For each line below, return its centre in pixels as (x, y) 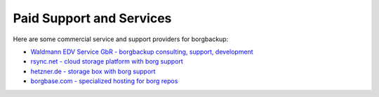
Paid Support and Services (92, 18)
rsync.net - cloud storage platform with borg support (107, 61)
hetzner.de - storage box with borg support (93, 71)
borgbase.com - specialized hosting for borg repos (104, 81)
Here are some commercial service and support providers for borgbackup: (121, 39)
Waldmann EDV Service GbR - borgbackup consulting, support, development (142, 52)
